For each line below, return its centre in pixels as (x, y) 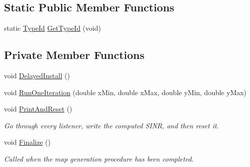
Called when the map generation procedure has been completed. (99, 158)
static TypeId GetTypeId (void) (53, 28)
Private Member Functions (74, 55)
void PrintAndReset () (38, 109)
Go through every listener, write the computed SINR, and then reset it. (112, 125)
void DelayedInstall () (37, 75)
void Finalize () (27, 142)
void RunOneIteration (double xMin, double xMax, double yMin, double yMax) (125, 92)
